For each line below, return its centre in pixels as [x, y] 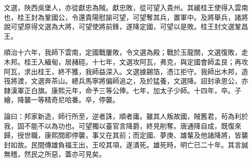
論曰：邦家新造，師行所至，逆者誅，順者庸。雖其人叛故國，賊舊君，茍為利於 [126, 116]
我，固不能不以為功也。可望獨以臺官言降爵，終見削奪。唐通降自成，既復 [119, 125]
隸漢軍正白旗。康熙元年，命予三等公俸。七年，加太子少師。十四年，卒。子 [123, 90]
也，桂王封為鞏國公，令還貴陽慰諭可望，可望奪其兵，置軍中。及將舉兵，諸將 [126, 17]
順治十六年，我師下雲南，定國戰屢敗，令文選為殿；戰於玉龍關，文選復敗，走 [126, 52]
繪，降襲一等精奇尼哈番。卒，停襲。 [62, 100]
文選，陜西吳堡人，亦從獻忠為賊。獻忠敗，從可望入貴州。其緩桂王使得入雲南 [126, 7]
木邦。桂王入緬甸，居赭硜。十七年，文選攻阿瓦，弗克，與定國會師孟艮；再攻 [126, 61]
